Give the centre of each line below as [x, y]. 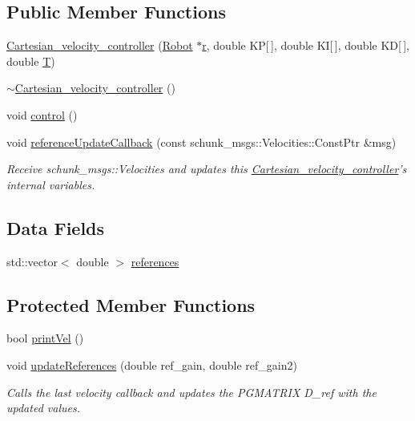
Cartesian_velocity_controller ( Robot [100, 45]
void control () [42, 114]
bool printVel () [45, 338]
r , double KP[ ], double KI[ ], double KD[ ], [306, 45]
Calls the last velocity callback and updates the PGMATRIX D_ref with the [191, 392]
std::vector [32, 261]
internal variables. [51, 184]
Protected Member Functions [131, 304]
